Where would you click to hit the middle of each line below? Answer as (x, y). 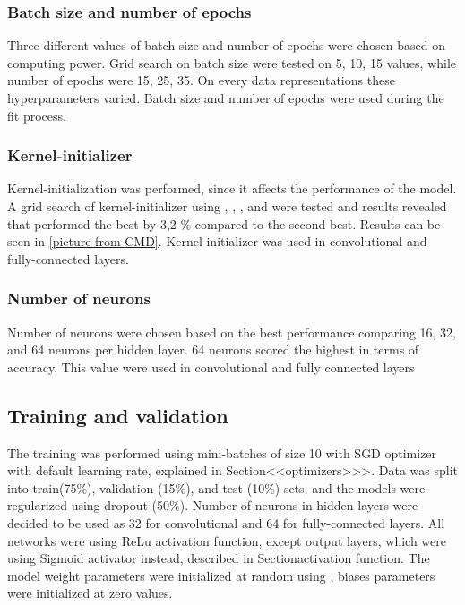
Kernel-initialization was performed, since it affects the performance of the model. (232, 188)
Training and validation (118, 415)
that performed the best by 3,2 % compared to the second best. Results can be (224, 223)
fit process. (37, 115)
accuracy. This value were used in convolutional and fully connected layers (211, 366)
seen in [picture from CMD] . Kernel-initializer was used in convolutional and (217, 241)
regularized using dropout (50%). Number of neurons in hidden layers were (213, 505)
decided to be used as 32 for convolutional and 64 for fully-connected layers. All (226, 522)
